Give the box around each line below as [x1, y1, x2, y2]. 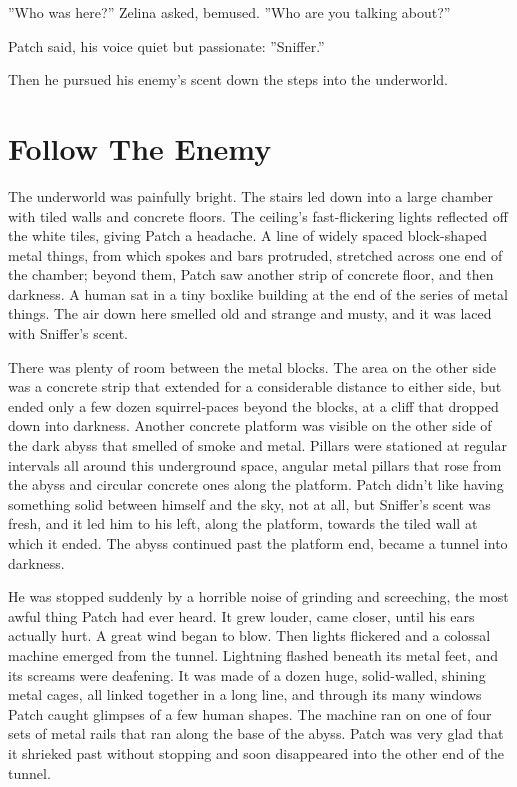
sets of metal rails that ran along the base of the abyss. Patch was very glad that [8, 723, 504, 744]
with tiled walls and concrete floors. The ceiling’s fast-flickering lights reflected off [8, 205, 508, 226]
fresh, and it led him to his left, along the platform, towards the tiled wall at [8, 513, 478, 534]
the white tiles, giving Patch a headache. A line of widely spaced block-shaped [8, 225, 488, 246]
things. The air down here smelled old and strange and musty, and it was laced [8, 303, 492, 324]
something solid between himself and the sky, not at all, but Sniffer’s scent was [8, 493, 491, 514]
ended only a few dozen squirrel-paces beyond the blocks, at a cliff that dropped [8, 395, 499, 416]
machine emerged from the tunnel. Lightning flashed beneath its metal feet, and [8, 644, 499, 665]
